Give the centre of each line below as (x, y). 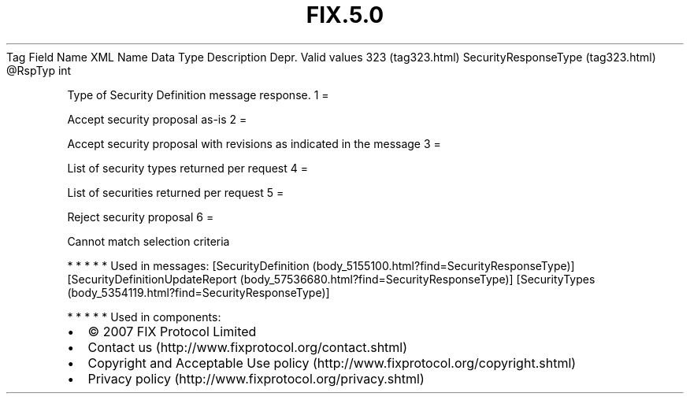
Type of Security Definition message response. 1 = (198, 94)
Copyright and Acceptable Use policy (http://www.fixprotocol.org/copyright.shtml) (332, 363)
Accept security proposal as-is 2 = (157, 119)
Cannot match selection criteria (148, 241)
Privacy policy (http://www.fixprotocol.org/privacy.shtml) (256, 378)
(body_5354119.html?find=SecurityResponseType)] (198, 292)
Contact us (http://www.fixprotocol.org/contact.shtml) (248, 347)
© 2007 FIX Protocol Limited (172, 331)
